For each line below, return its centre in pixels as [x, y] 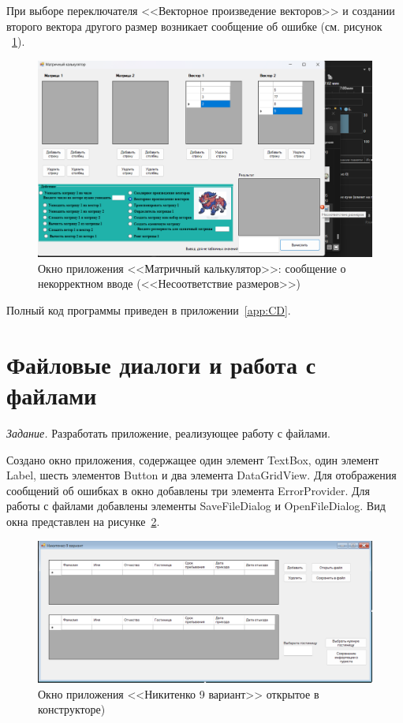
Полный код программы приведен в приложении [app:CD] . [149, 310]
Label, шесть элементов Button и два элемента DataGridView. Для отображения [201, 475]
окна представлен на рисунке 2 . [83, 521]
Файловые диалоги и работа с [161, 364]
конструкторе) [72, 709]
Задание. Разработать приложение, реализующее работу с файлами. [168, 432]
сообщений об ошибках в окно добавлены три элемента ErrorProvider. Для [188, 490]
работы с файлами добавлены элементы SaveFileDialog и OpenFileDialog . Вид [196, 506]
